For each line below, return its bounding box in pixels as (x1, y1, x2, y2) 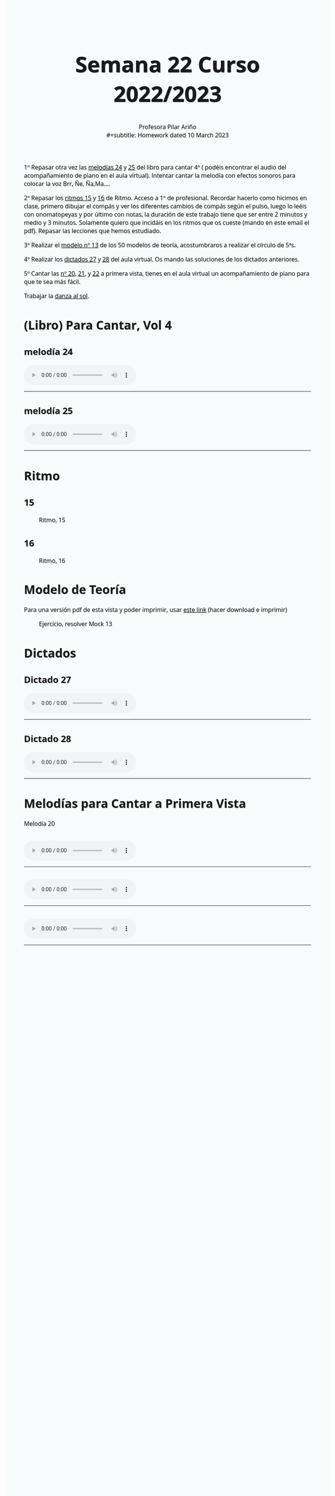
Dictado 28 (24, 732, 72, 745)
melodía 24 (24, 345, 73, 358)
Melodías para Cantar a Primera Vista (24, 795, 246, 812)
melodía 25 (24, 404, 73, 417)
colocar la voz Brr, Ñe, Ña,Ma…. (24, 180, 111, 188)
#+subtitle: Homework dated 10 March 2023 (106, 130, 229, 140)
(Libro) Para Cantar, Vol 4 (24, 316, 172, 333)
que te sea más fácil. (24, 277, 81, 287)
